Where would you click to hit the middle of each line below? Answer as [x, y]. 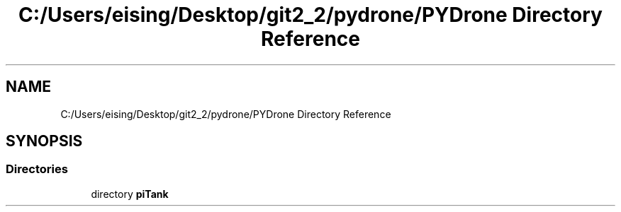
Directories [37, 169]
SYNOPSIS [44, 141]
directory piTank [130, 194]
